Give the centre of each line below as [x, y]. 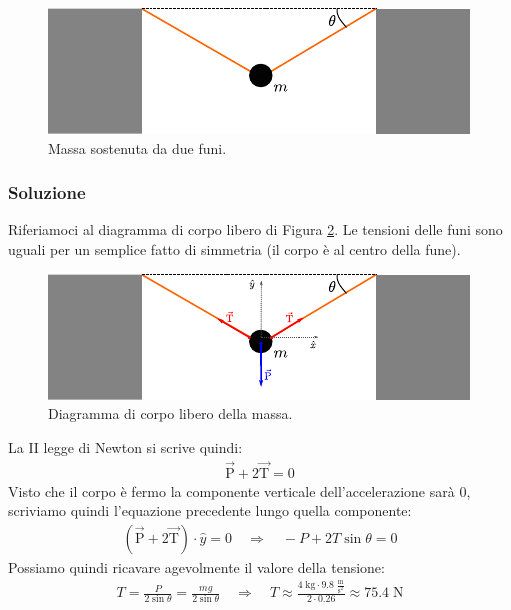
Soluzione [47, 192]
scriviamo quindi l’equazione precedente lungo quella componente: [210, 510]
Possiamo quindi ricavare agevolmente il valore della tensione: [196, 566]
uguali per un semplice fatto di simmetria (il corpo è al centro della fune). [234, 249]
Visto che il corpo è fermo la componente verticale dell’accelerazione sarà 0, [239, 490]
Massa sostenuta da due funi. [137, 147]
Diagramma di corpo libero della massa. [170, 413]
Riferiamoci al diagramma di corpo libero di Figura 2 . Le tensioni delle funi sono [255, 229]
